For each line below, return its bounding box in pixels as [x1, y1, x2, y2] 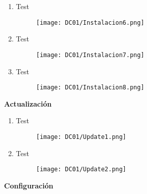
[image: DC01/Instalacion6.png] [36, 19, 144, 26]
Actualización [4, 98, 52, 109]
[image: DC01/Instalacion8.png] [36, 84, 144, 91]
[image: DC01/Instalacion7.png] [36, 51, 144, 59]
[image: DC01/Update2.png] [36, 166, 126, 173]
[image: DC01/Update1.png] [36, 133, 126, 140]
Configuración [4, 180, 53, 190]
